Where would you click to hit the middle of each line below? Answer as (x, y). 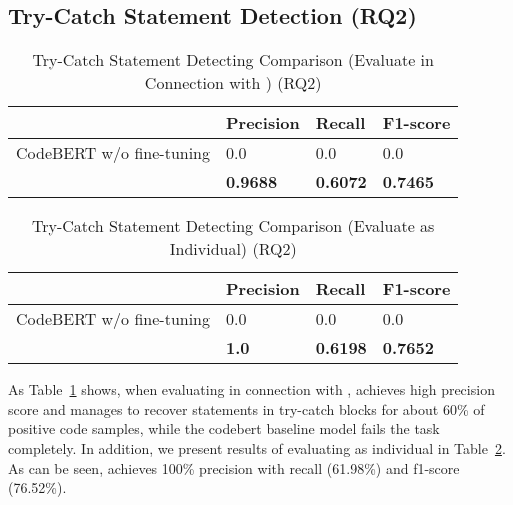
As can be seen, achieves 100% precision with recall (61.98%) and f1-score (234, 467)
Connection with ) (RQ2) (233, 83)
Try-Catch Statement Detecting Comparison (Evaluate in (233, 60)
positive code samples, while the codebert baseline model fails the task (224, 428)
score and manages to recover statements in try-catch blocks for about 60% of (246, 408)
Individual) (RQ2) (233, 249)
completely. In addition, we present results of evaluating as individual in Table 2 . (257, 447)
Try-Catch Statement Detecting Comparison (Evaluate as (233, 226)
